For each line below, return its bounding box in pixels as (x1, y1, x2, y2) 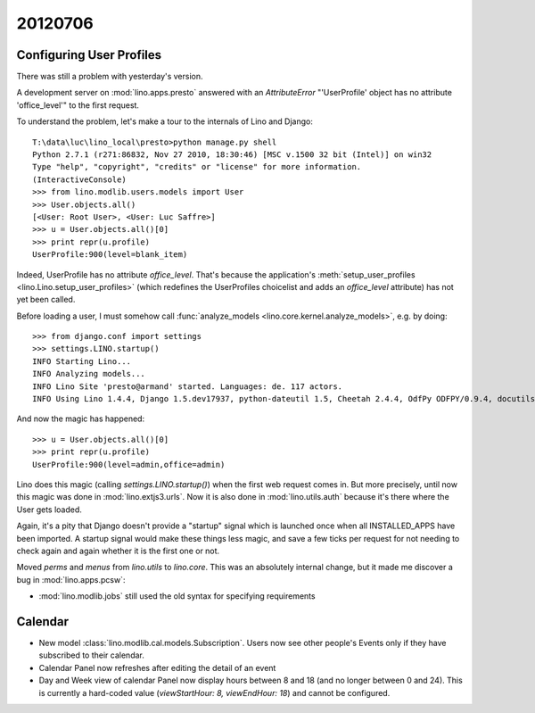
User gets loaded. (16, 504, 82, 515)
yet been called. (16, 294, 76, 305)
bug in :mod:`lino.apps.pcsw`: (16, 574, 126, 584)
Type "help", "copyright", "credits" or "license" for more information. (32, 162, 362, 172)
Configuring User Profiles (16, 47, 162, 62)
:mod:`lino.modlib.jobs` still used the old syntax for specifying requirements (38, 591, 316, 601)
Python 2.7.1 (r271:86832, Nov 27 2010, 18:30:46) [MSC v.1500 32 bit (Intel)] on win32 (32, 150, 432, 160)
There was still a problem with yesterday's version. (16, 71, 204, 82)
